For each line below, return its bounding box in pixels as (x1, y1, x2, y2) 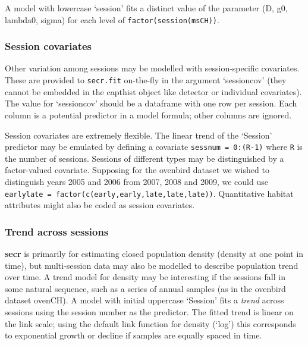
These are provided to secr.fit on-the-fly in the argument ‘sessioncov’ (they (5, 74, 287, 86)
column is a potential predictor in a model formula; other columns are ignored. (5, 108, 292, 121)
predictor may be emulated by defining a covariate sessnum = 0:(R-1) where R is (5, 140, 303, 153)
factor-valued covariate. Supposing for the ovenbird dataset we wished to (5, 164, 269, 176)
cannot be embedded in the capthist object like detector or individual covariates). (5, 85, 302, 98)
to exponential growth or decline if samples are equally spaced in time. (5, 329, 262, 341)
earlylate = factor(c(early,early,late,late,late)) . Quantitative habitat (5, 187, 294, 199)
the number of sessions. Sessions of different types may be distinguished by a (5, 152, 284, 164)
